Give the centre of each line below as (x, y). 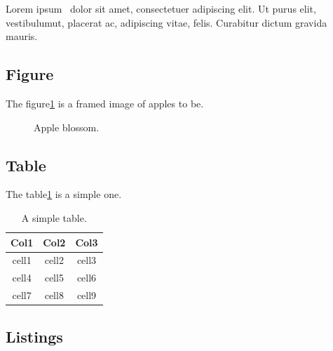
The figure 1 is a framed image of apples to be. (105, 103)
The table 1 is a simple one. (64, 194)
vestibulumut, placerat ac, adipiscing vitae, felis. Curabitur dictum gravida (166, 22)
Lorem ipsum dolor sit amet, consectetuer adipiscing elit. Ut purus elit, (161, 8)
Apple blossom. (67, 127)
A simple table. (54, 217)
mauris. (22, 36)
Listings (34, 336)
